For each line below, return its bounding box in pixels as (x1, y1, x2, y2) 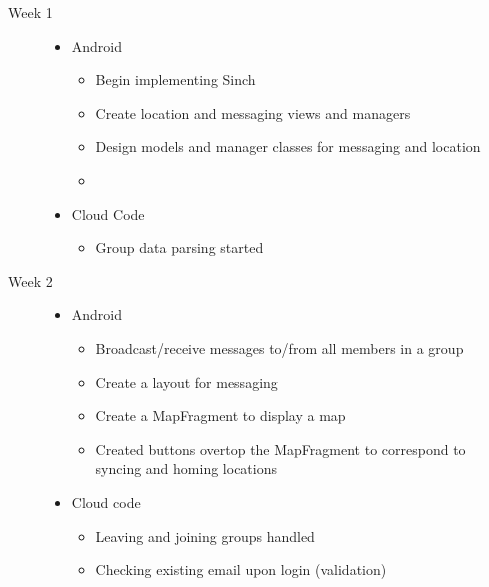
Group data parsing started (95, 237, 264, 258)
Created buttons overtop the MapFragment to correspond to (95, 438, 466, 459)
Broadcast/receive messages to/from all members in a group (95, 337, 464, 358)
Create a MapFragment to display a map (95, 405, 346, 426)
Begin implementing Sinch (95, 69, 256, 90)
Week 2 (8, 270, 53, 291)
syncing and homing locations (95, 458, 277, 479)
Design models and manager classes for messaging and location (95, 136, 481, 157)
